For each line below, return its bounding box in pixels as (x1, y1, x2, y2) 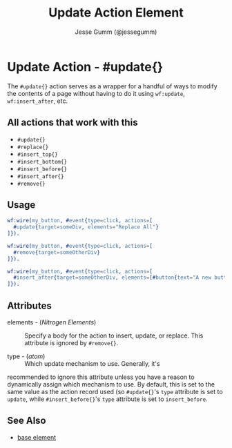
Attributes (7, 300, 52, 311)
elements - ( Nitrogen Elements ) (7, 318, 97, 326)
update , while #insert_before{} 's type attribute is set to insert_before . (7, 395, 209, 403)
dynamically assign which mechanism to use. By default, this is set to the (7, 380, 215, 388)
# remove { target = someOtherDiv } (13, 249, 100, 256)
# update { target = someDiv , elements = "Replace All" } (13, 224, 159, 231)
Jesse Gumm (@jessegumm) (75, 28, 157, 36)
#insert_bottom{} (17, 158, 68, 165)
